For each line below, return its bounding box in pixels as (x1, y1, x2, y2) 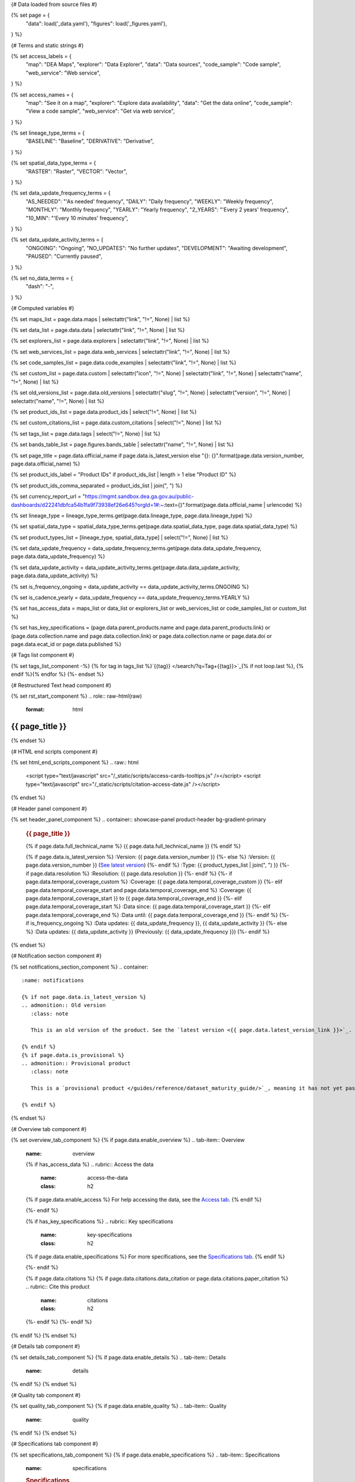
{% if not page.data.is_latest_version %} (21, 994, 147, 1000)
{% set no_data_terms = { (11, 274, 73, 282)
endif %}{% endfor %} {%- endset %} (11, 670, 104, 678)
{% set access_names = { (11, 91, 74, 98)
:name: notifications (21, 977, 84, 984)
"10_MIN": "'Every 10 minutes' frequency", (25, 214, 128, 222)
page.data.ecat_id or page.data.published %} (11, 641, 122, 647)
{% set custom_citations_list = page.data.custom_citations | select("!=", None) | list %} (11, 419, 222, 426)
